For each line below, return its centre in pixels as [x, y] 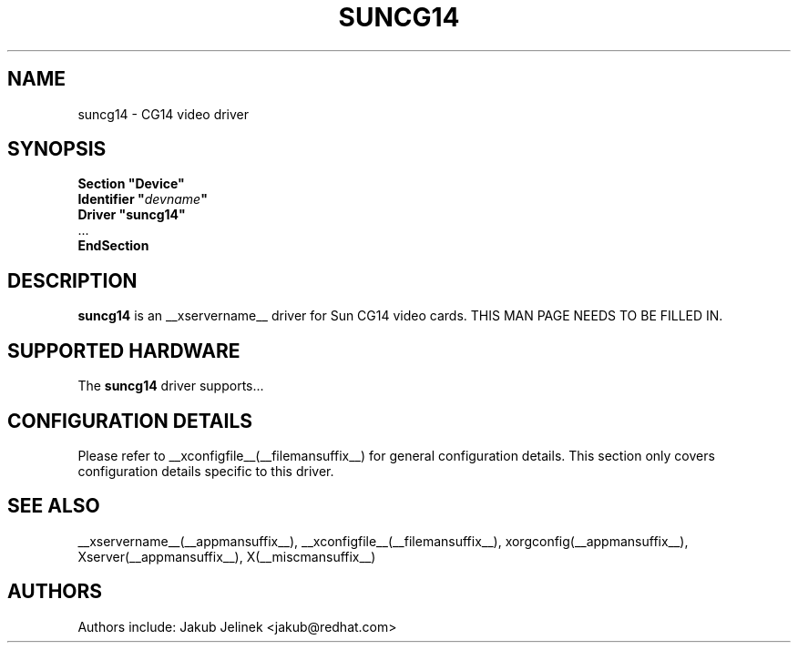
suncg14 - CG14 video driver [164, 114]
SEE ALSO [54, 506]
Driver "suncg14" [132, 215]
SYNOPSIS [57, 149]
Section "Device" [131, 184]
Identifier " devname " [143, 199]
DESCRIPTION [72, 280]
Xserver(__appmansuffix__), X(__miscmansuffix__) [227, 556]
